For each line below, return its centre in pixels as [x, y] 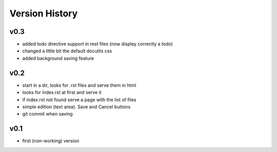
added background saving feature [58, 58]
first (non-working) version [51, 141]
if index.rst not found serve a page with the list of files [79, 100]
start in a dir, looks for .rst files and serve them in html [79, 85]
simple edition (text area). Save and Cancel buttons [76, 107]
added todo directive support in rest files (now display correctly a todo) [97, 44]
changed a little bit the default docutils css [67, 51]
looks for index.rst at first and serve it [62, 92]
